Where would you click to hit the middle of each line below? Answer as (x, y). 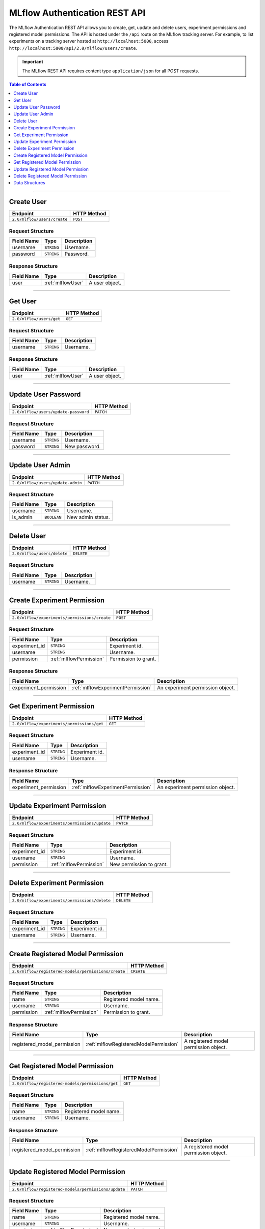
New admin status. (89, 517)
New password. (82, 446)
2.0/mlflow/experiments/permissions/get (58, 724)
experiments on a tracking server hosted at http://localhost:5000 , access (89, 41)
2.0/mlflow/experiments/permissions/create (61, 618)
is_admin (22, 517)
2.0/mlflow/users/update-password (51, 412)
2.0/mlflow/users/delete (40, 553)
